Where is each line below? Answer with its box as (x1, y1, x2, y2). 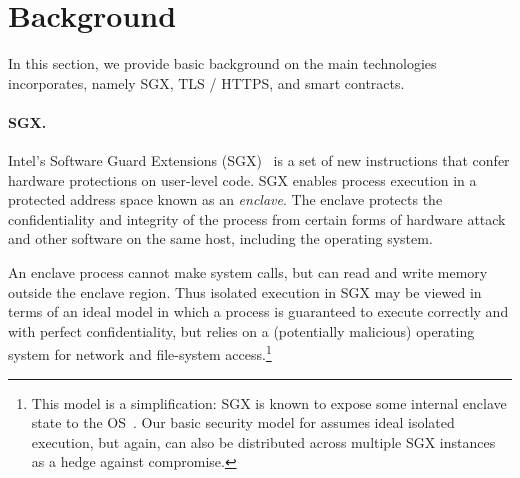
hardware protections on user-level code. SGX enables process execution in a (8, 169, 477, 190)
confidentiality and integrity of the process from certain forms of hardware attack (8, 208, 506, 229)
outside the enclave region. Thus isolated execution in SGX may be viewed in (8, 281, 482, 302)
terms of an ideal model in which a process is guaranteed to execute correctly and (8, 301, 509, 322)
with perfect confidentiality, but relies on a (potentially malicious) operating (8, 320, 475, 341)
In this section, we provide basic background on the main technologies (8, 53, 437, 74)
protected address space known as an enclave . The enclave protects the (8, 189, 443, 210)
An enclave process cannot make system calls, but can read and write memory (8, 262, 488, 283)
